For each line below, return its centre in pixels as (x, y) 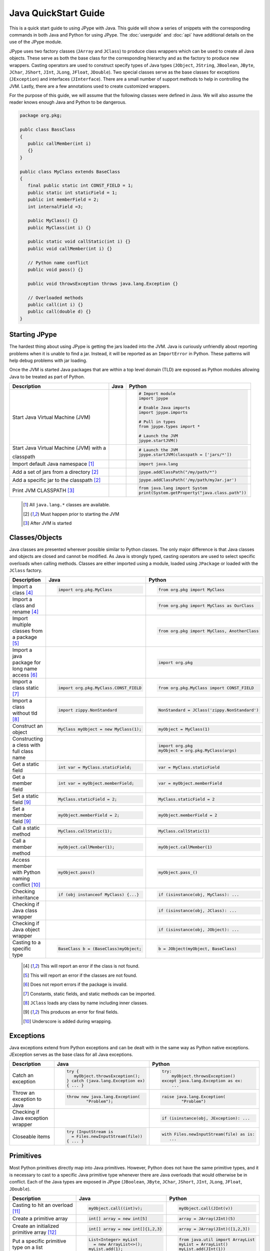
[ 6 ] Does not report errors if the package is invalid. (75, 985)
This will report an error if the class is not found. (90, 966)
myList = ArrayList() (203, 1244)
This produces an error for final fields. (79, 1012)
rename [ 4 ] (25, 612)
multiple (22, 624)
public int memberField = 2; (63, 200)
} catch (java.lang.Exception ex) (106, 1081)
